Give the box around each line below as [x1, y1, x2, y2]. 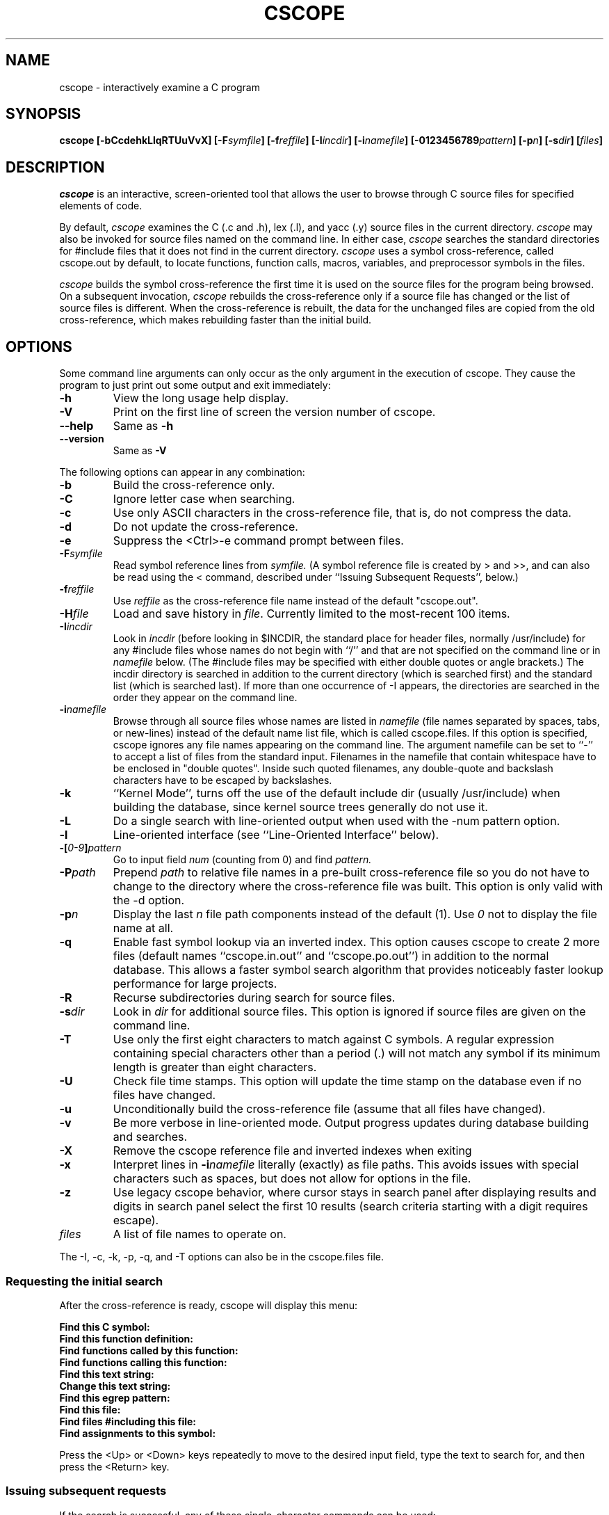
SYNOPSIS [6, 105, 81, 123]
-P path [59, 865, 96, 880]
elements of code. [59, 200, 143, 212]
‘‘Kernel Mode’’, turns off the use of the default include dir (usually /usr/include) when [113, 786, 560, 801]
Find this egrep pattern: [59, 1391, 170, 1404]
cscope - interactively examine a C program [59, 81, 260, 93]
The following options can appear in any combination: [59, 466, 305, 479]
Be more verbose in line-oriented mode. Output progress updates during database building [113, 1116, 589, 1130]
